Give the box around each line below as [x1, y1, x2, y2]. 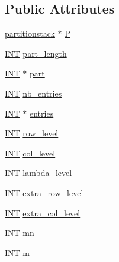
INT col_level [5, 146, 56, 159]
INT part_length [5, 47, 67, 59]
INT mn [5, 226, 34, 239]
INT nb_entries [5, 87, 62, 99]
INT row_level [5, 127, 59, 139]
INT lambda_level [5, 167, 72, 179]
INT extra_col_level [5, 206, 81, 219]
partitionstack [5, 27, 55, 40]
